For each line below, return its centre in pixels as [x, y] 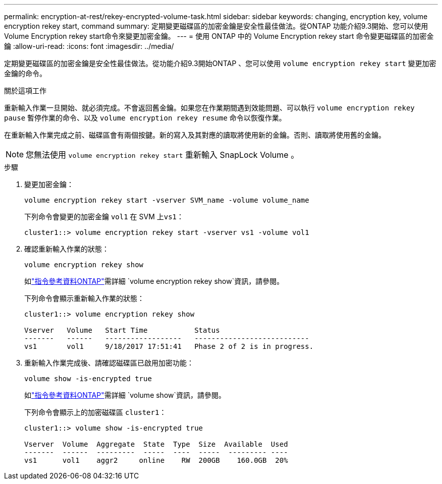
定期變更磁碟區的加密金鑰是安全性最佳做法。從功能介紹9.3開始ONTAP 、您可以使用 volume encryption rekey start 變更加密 [220, 63]
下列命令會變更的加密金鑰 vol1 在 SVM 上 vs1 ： [104, 217]
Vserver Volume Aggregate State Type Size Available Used [156, 444]
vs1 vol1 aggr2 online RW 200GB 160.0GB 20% [156, 460]
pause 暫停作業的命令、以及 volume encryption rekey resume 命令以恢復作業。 [145, 118]
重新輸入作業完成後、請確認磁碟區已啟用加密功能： [109, 363]
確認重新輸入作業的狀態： [67, 249]
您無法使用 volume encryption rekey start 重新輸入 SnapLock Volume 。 [162, 155]
